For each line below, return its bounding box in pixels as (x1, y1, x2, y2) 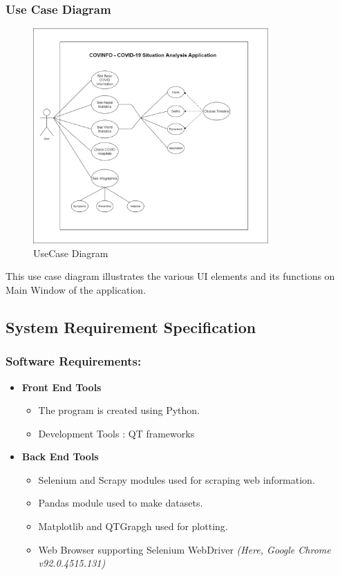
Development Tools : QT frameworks (38, 426, 195, 440)
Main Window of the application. (6, 282, 147, 296)
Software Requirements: (6, 352, 142, 370)
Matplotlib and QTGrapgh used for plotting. (38, 519, 228, 534)
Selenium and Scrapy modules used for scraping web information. (38, 472, 315, 487)
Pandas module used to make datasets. (38, 496, 203, 510)
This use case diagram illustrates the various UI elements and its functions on (6, 269, 335, 283)
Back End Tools (21, 449, 99, 464)
